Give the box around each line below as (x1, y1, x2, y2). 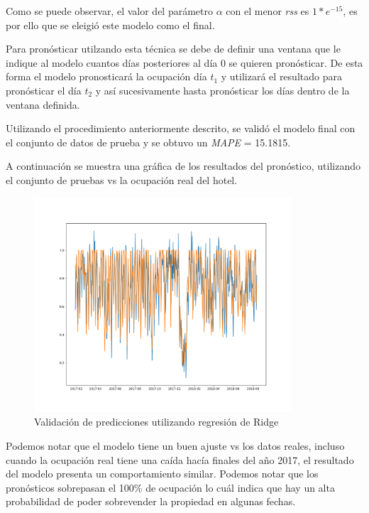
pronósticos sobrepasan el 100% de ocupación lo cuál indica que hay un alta (6, 480, 335, 495)
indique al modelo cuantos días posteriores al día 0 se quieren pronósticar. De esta (6, 55, 363, 70)
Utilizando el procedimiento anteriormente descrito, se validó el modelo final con (6, 121, 356, 136)
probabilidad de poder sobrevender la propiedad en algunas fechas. (6, 494, 296, 509)
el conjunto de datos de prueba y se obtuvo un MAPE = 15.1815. (6, 134, 291, 149)
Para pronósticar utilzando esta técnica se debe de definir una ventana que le (6, 41, 341, 56)
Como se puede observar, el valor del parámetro (6, 4, 213, 18)
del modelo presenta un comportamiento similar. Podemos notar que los (6, 466, 319, 481)
